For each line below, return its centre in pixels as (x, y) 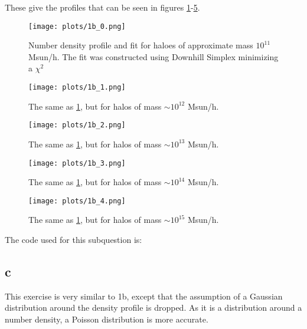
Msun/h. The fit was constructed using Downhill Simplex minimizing (153, 56)
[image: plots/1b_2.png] (77, 125)
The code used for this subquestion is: (74, 240)
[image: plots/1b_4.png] (77, 201)
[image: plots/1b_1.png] (77, 88)
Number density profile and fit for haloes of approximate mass (141, 45)
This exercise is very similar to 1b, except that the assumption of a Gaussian (144, 296)
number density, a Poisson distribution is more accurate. (107, 319)
